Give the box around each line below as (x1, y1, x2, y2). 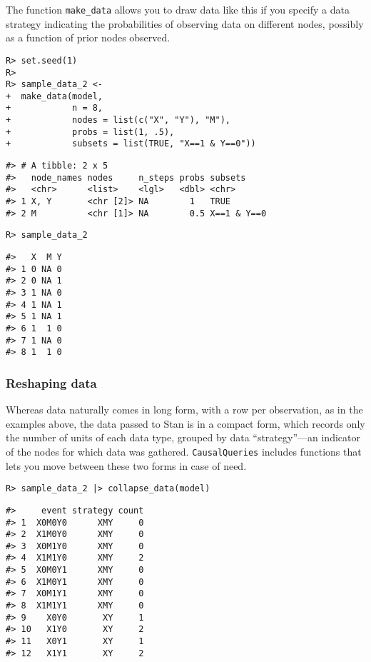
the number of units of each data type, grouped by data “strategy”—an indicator (6, 430, 360, 445)
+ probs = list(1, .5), (6, 126, 175, 137)
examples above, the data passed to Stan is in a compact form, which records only (6, 416, 365, 431)
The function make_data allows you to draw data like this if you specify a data (6, 2, 350, 16)
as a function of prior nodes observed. (6, 30, 171, 45)
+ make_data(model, (6, 91, 103, 101)
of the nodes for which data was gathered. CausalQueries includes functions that (6, 443, 362, 458)
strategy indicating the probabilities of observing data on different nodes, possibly (6, 16, 364, 31)
